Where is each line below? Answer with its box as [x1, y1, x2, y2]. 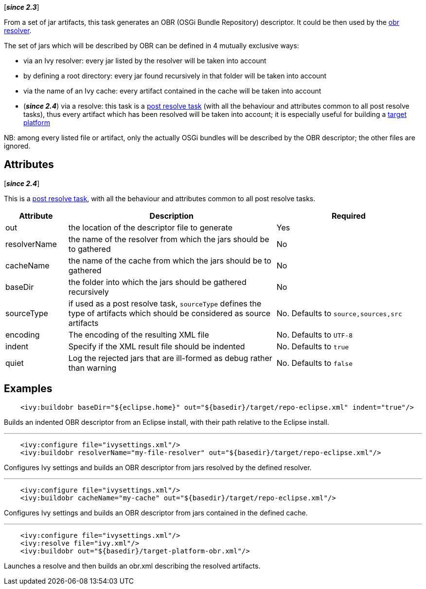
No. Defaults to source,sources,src [276, 308, 402, 318]
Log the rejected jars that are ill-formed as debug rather [68, 353, 272, 363]
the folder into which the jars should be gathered [68, 277, 247, 287]
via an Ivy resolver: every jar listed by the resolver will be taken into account [23, 57, 266, 65]
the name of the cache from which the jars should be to [68, 255, 271, 266]
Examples [4, 382, 53, 395]
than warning [68, 362, 117, 373]
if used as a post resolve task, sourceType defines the [68, 298, 262, 308]
